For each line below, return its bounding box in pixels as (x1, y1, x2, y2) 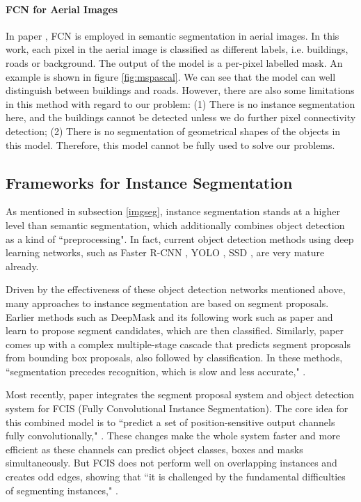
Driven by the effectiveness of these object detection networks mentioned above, (6, 282, 346, 297)
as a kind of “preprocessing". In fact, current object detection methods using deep (6, 231, 354, 246)
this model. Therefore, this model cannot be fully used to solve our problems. (6, 137, 335, 152)
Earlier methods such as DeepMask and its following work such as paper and (6, 309, 333, 324)
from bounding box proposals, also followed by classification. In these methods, (6, 350, 343, 365)
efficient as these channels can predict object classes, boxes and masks (6, 441, 303, 456)
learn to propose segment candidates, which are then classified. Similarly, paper (6, 323, 344, 338)
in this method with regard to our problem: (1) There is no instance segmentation (6, 96, 355, 111)
